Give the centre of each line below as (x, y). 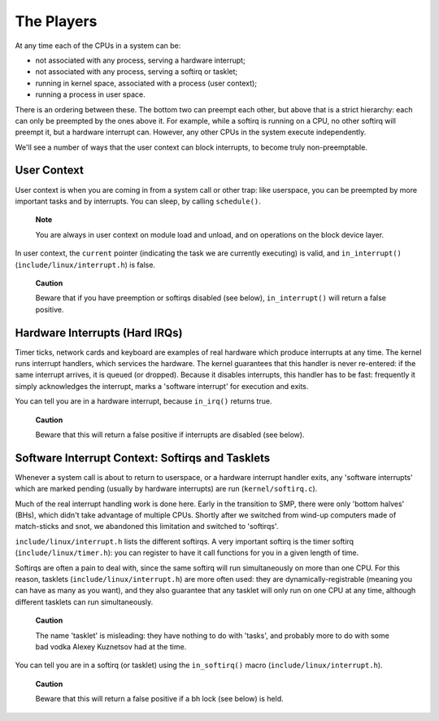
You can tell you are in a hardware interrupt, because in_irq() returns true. (143, 401)
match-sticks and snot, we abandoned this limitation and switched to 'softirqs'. (147, 527)
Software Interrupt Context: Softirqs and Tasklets (143, 458)
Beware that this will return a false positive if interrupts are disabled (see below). (170, 435)
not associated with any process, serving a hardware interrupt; (140, 60)
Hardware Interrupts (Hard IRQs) (99, 332)
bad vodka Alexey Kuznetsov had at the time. (111, 646)
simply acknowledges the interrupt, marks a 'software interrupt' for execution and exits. (162, 386)
